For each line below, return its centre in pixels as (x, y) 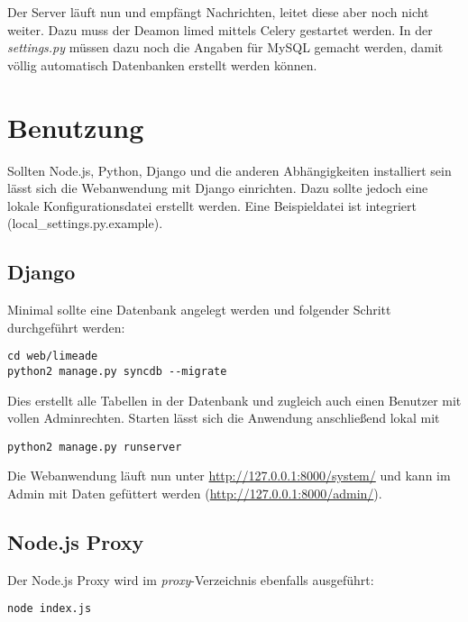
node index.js (50, 609)
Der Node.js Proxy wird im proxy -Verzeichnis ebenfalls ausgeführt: (191, 579)
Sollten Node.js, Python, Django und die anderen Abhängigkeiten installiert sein (229, 170)
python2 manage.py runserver (95, 447)
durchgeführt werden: (66, 327)
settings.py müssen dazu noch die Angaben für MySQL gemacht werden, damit (225, 47)
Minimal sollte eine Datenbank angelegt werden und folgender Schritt (199, 310)
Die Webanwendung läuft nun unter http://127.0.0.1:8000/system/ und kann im (229, 476)
